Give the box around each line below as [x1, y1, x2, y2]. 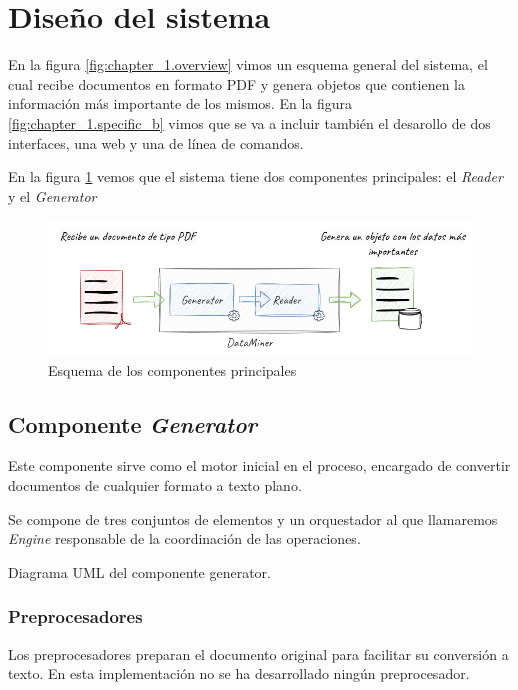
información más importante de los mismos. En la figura [8, 93, 353, 114]
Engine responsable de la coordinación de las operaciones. [8, 528, 361, 549]
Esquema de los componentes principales [48, 359, 297, 380]
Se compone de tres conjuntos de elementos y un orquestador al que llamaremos [8, 508, 498, 529]
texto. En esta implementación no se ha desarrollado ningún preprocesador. [8, 663, 470, 684]
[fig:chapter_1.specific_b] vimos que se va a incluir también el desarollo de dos [8, 112, 491, 133]
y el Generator [8, 185, 97, 206]
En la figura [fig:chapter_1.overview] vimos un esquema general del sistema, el [8, 54, 488, 75]
